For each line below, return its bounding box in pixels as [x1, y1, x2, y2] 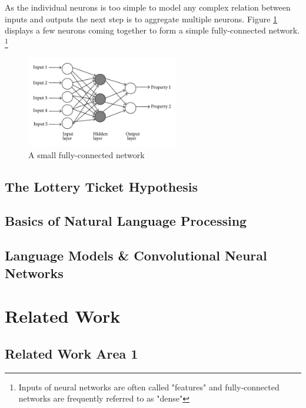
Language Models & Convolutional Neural [5, 246, 267, 265]
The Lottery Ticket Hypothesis [5, 177, 198, 195]
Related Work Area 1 [5, 344, 138, 362]
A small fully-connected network [28, 148, 145, 160]
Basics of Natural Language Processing [5, 212, 247, 230]
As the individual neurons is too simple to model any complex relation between [5, 1, 291, 13]
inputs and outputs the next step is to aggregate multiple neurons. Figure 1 [5, 12, 278, 25]
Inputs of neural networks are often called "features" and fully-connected [18, 380, 280, 393]
